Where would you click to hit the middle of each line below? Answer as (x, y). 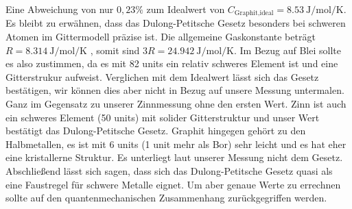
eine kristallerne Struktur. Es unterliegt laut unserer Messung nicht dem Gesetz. (174, 157)
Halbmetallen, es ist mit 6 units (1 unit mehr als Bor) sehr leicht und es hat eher (176, 144)
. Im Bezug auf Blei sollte (287, 50)
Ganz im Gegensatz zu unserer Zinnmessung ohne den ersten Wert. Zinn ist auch (176, 104)
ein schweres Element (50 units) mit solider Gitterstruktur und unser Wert (163, 117)
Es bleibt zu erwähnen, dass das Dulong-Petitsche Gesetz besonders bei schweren (176, 23)
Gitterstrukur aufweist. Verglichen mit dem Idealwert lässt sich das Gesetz (162, 76)
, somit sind (115, 50)
